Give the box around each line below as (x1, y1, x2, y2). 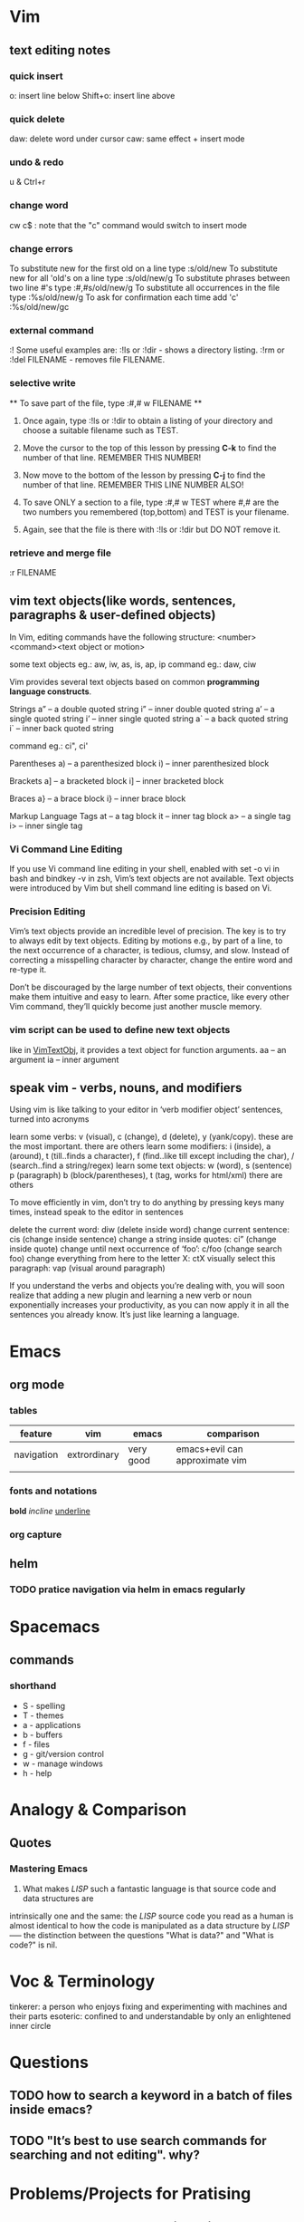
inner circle (9, 2020, 52, 2031)
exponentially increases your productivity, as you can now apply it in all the (9, 1299, 290, 1310)
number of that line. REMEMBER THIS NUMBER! (22, 451, 202, 463)
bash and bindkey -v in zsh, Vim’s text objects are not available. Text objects (9, 873, 294, 884)
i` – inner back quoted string (9, 722, 115, 733)
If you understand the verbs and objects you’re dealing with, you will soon (9, 1280, 285, 1291)
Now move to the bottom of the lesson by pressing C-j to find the (22, 469, 266, 480)
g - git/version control (22, 1748, 104, 1759)
